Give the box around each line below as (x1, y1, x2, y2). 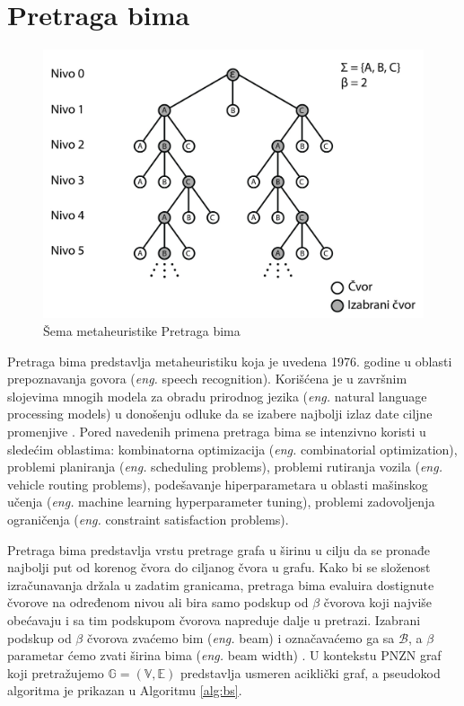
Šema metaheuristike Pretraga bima (43, 322, 241, 340)
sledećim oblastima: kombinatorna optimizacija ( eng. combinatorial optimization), (7, 439, 458, 458)
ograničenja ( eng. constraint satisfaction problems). (7, 510, 289, 529)
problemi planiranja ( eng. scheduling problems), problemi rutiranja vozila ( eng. (7, 457, 442, 476)
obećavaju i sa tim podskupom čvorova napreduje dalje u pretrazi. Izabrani (7, 610, 421, 629)
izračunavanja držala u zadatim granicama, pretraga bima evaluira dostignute (7, 575, 434, 594)
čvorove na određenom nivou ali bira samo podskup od (7, 593, 309, 612)
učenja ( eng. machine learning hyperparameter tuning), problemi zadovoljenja (7, 492, 435, 511)
